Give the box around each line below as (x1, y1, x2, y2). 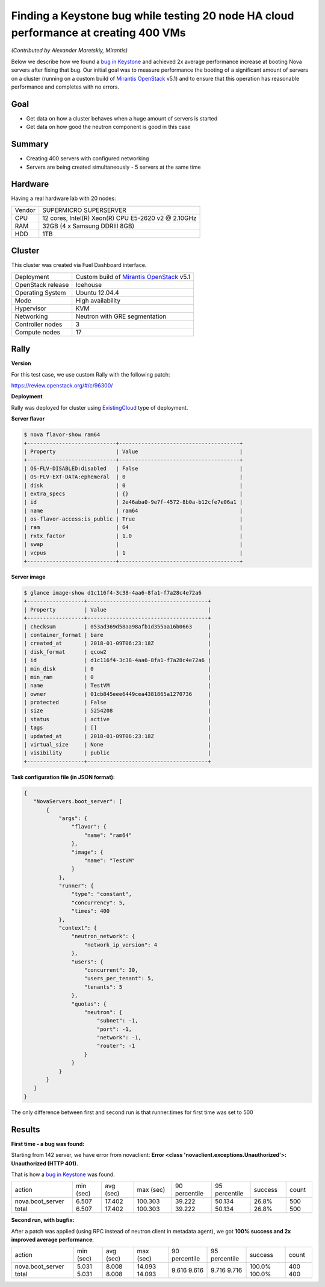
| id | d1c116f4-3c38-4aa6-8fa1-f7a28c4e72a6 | (23, 657, 211, 664)
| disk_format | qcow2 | (23, 648, 211, 655)
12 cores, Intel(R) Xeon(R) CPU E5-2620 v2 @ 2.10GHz (42, 214, 197, 222)
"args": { (58, 815, 88, 822)
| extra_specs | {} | (23, 490, 243, 497)
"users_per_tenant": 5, (84, 975, 155, 982)
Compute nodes (14, 328, 60, 336)
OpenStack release (14, 280, 69, 289)
